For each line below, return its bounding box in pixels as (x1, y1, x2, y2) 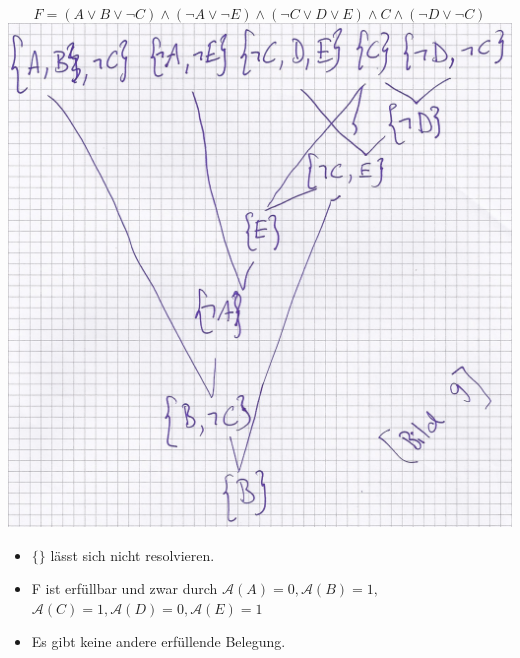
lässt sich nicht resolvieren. (50, 544, 215, 565)
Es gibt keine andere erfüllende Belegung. (31, 631, 286, 652)
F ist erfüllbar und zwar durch (31, 578, 218, 599)
